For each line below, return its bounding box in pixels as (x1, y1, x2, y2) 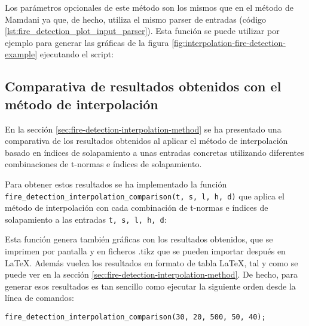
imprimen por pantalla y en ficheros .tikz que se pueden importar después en (5, 245, 286, 257)
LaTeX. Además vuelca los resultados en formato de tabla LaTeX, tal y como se (5, 256, 298, 269)
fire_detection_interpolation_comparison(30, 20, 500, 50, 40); (5, 313, 266, 321)
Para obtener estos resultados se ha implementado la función (5, 177, 227, 190)
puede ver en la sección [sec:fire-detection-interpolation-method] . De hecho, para (5, 268, 298, 281)
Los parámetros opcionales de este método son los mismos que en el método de (5, 1, 294, 13)
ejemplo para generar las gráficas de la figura (5, 36, 169, 48)
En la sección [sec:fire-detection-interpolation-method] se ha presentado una (5, 122, 282, 135)
